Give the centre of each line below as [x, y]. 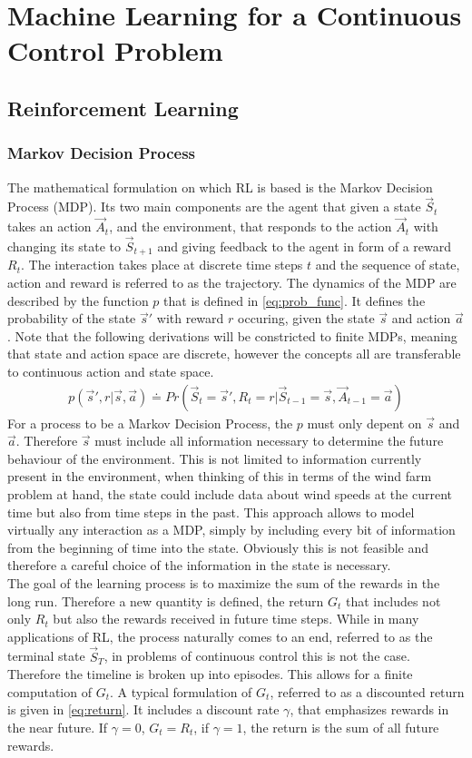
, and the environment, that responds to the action [251, 226]
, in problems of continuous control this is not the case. [257, 656]
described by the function [78, 300]
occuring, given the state [306, 318]
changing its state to [64, 246]
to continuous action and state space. [111, 372]
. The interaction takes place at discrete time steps [162, 265]
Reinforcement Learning [123, 108]
